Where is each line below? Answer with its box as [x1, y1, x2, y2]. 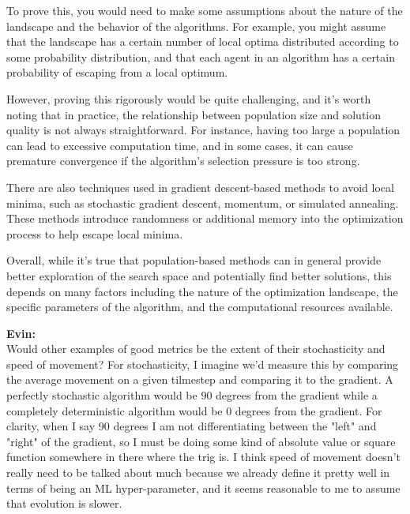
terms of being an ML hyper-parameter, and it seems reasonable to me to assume [6, 479, 401, 496]
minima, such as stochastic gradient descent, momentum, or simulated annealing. [6, 194, 399, 211]
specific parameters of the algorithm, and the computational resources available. [6, 298, 393, 315]
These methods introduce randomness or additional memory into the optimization [6, 210, 404, 227]
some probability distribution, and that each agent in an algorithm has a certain [6, 48, 395, 65]
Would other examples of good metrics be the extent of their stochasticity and [6, 340, 386, 357]
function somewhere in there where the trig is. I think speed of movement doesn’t [6, 448, 401, 465]
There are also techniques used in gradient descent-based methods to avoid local [6, 178, 394, 195]
